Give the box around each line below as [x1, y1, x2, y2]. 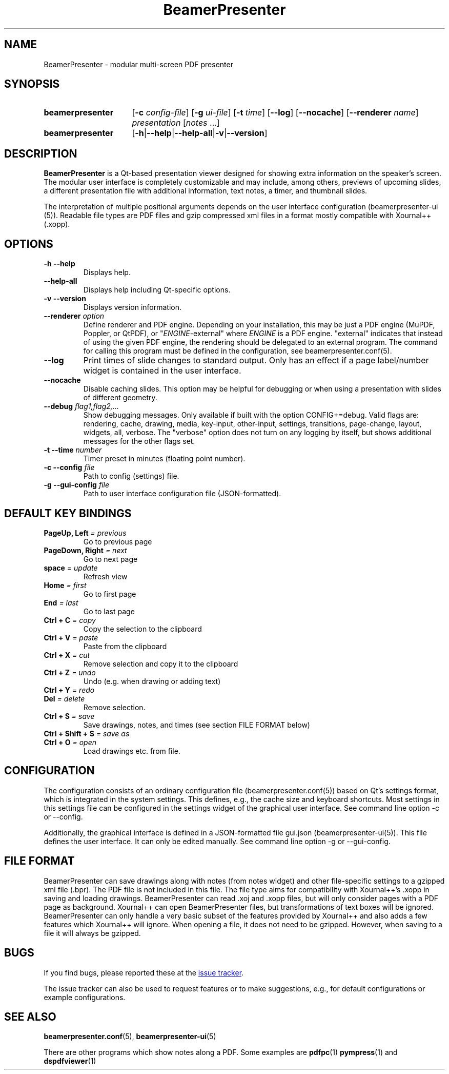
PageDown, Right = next [44, 545, 127, 555]
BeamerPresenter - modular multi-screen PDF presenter [44, 60, 233, 69]
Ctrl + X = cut [44, 650, 90, 659]
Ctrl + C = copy [44, 615, 96, 624]
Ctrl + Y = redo [44, 685, 95, 694]
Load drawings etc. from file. [83, 746, 180, 755]
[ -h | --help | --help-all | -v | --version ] [132, 128, 268, 139]
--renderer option [44, 311, 105, 321]
